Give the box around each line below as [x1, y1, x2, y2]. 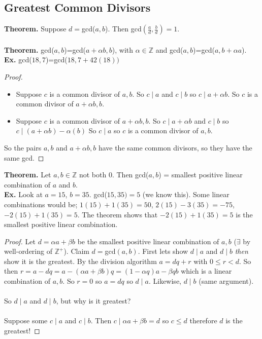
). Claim [63, 246, 89, 256]
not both [79, 169, 107, 180]
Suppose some [4, 315, 48, 326]
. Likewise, [148, 276, 181, 286]
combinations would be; [4, 199, 78, 209]
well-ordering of [4, 246, 52, 256]
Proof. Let [4, 236, 36, 246]
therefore [189, 315, 217, 326]
